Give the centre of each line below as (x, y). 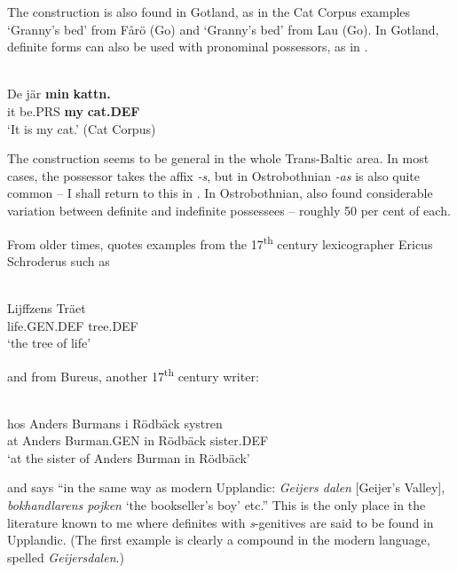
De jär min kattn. (59, 94)
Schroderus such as (59, 260)
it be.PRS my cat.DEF (74, 110)
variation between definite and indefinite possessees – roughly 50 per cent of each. (229, 210)
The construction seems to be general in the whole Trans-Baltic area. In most (218, 158)
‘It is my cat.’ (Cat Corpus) (82, 128)
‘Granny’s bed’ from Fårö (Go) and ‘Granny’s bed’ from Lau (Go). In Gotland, (223, 29)
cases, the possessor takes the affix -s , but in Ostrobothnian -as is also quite (214, 175)
